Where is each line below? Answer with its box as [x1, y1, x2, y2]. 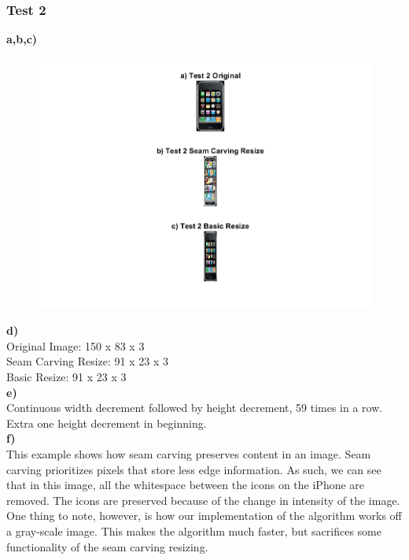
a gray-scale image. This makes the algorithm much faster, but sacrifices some [6, 523, 381, 539]
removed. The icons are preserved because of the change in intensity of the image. [6, 491, 400, 508]
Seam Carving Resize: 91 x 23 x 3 [6, 353, 168, 369]
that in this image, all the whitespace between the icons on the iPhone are [6, 477, 365, 493]
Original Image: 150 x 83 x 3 [6, 337, 145, 354]
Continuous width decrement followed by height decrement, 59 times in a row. [6, 399, 383, 416]
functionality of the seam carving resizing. [6, 538, 208, 554]
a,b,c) [6, 31, 38, 47]
